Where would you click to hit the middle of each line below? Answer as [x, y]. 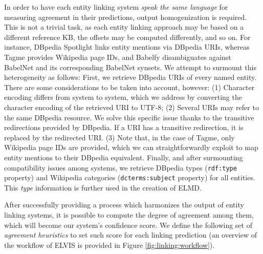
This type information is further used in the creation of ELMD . [103, 187]
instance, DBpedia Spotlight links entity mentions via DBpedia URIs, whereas [127, 47]
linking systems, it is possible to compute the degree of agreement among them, [129, 215]
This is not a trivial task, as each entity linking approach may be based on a [124, 27]
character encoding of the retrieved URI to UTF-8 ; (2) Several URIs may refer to [131, 107]
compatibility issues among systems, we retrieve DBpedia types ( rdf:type [120, 167]
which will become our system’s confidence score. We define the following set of [128, 225]
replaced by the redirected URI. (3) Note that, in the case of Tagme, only [119, 137]
